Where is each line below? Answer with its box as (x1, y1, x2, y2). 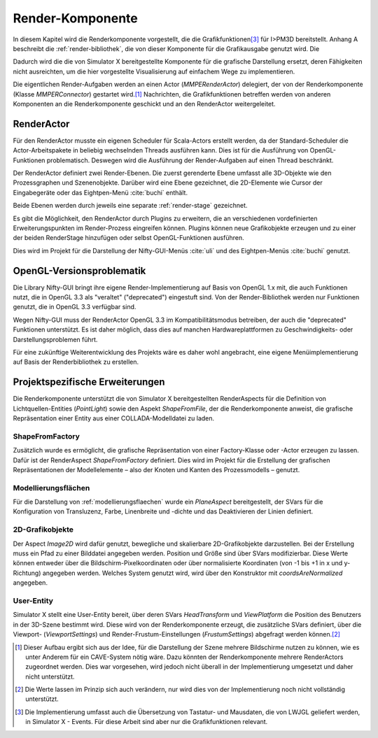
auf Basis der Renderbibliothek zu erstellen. (13, 357, 139, 367)
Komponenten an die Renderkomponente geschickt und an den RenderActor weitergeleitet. (13, 99, 276, 108)
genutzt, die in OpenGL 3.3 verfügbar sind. (13, 303, 136, 311)
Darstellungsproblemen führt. (13, 335, 98, 343)
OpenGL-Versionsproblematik (13, 264, 146, 276)
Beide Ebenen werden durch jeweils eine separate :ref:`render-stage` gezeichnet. (13, 201, 248, 210)
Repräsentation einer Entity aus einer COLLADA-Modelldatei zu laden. (13, 414, 215, 423)
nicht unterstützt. (25, 672, 75, 681)
